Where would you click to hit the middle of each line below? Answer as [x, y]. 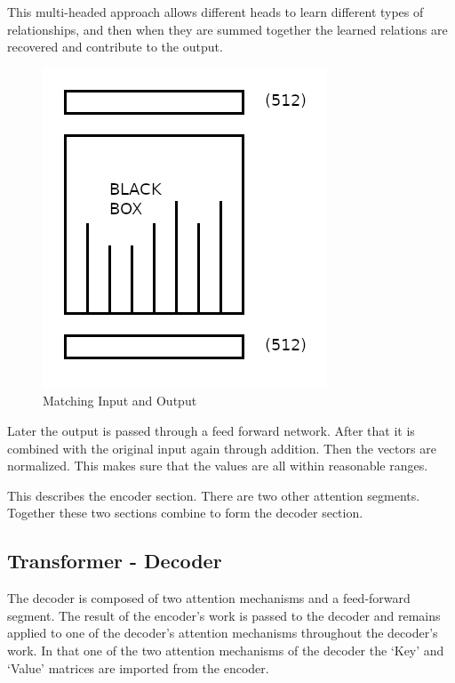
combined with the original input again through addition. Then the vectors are [222, 448]
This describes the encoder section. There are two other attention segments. [214, 495]
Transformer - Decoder [115, 561]
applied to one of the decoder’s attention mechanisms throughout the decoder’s [223, 633]
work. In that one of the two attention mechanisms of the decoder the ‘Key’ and [226, 650]
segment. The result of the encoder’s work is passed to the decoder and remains [224, 615]
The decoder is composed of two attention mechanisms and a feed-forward [209, 598]
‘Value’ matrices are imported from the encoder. [138, 667]
